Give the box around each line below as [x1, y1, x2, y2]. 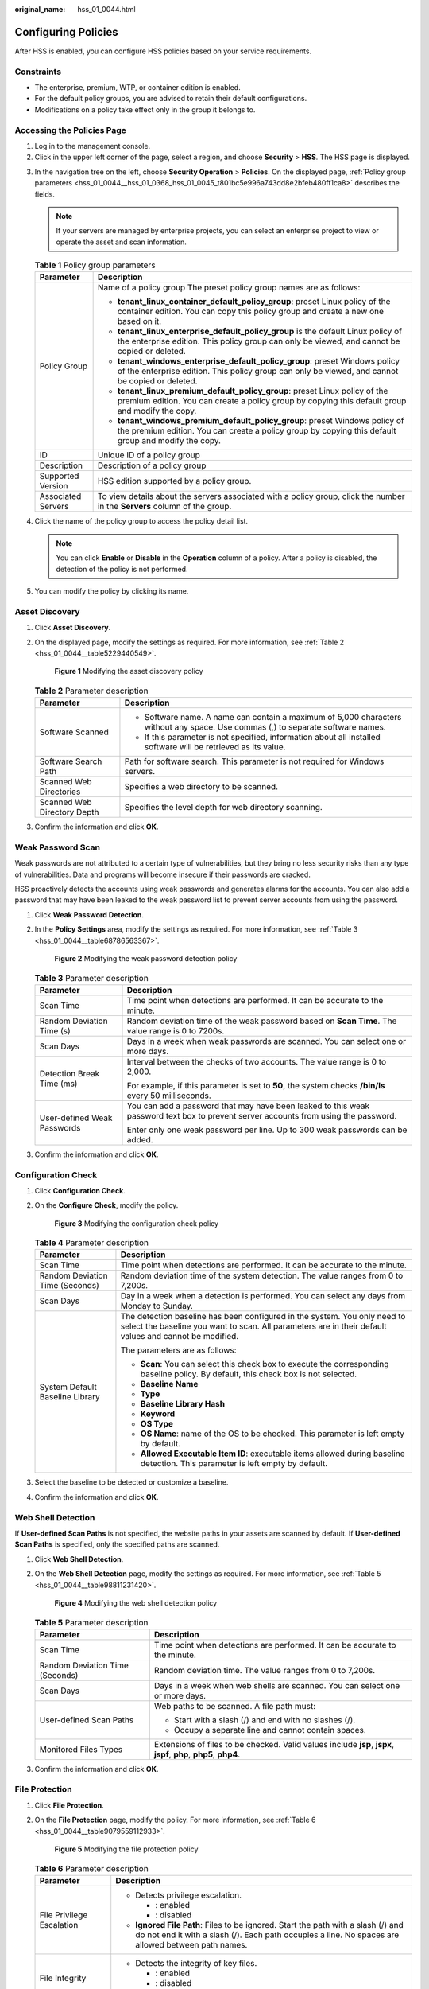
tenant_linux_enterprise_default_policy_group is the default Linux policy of [117, 326, 403, 337]
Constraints [14, 66, 62, 77]
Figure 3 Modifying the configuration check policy [54, 1218, 218, 1228]
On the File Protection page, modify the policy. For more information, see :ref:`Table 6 [34, 1815, 317, 1825]
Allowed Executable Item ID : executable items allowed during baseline [140, 1448, 405, 1459]
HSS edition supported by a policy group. [97, 476, 252, 487]
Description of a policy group [97, 460, 207, 471]
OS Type [140, 1419, 174, 1430]
